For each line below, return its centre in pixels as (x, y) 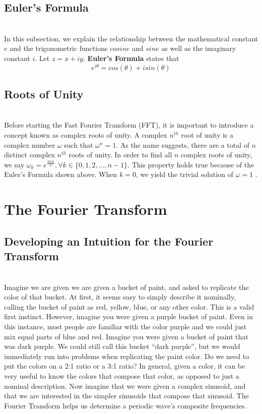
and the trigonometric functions (59, 48)
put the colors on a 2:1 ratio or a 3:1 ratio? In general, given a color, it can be (125, 366)
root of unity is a (207, 135)
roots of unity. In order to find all (120, 155)
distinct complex (29, 155)
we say (14, 164)
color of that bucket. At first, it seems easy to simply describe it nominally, (120, 297)
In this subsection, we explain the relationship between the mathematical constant (131, 38)
